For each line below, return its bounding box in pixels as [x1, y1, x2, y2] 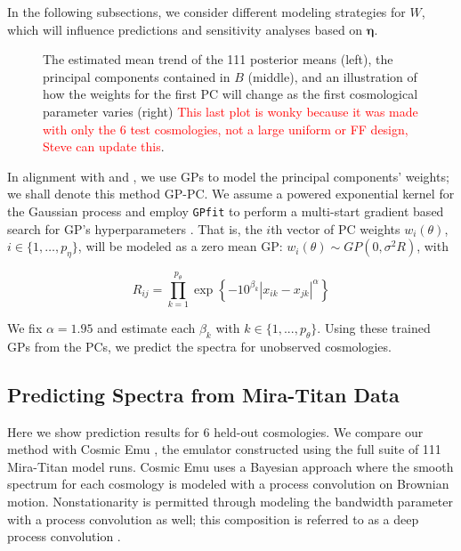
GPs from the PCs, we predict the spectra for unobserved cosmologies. [7, 336, 392, 355]
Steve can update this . [43, 137, 165, 156]
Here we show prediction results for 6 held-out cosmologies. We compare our [7, 422, 424, 441]
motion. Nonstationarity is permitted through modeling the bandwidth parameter [7, 492, 453, 511]
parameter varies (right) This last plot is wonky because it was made [43, 101, 418, 120]
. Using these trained [317, 319, 431, 337]
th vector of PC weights [271, 219, 400, 238]
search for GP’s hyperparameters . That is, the [7, 219, 263, 238]
